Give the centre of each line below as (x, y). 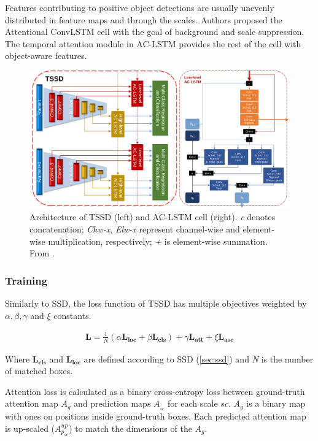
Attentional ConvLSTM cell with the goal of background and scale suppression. (155, 32)
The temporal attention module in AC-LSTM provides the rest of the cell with (153, 43)
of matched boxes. (39, 371)
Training (26, 280)
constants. (72, 315)
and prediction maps (112, 403)
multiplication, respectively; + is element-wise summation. (158, 241)
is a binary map (276, 403)
